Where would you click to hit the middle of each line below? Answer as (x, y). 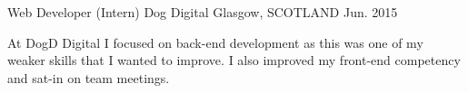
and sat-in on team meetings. (89, 77)
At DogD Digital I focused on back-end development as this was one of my (215, 42)
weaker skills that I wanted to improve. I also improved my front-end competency (234, 60)
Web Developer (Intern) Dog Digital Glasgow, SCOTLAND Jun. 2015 (203, 12)
